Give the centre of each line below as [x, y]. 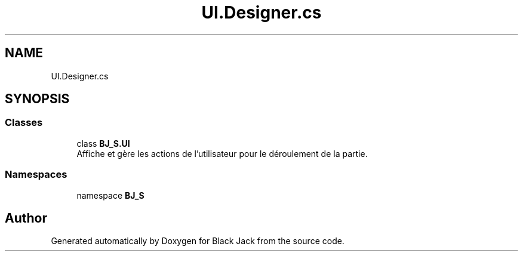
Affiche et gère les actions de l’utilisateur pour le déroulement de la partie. [222, 153]
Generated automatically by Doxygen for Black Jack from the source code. [198, 241]
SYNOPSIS [37, 99]
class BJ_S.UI [103, 143]
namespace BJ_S [110, 195]
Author [26, 218]
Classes [24, 123]
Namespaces [36, 175]
